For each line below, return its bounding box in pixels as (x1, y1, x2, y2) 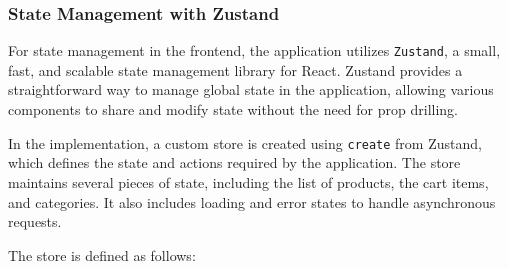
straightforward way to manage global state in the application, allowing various (8, 79, 494, 100)
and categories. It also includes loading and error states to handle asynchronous (8, 191, 496, 212)
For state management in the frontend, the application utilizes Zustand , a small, (8, 40, 501, 61)
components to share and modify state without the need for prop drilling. (8, 99, 458, 120)
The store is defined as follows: (8, 244, 196, 265)
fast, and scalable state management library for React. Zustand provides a (8, 59, 463, 80)
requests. (8, 211, 62, 232)
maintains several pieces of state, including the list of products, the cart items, (8, 171, 489, 192)
